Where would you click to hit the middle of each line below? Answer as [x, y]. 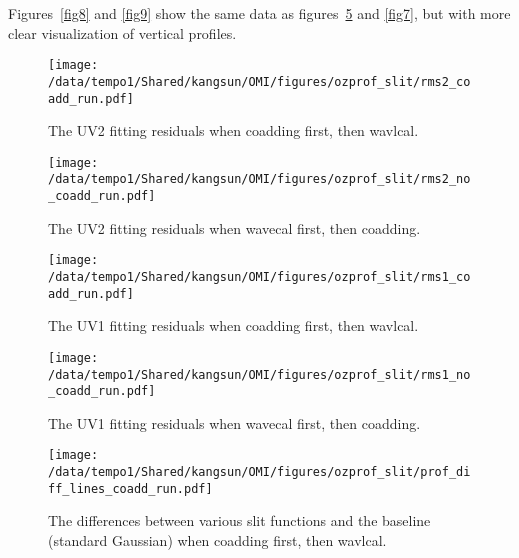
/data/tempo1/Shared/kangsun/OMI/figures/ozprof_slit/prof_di [259, 472]
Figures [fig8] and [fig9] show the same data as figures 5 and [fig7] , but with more [259, 13]
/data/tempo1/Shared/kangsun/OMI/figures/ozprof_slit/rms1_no [259, 374]
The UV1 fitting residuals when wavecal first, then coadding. [234, 422]
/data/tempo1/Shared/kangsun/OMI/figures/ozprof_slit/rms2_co [259, 81]
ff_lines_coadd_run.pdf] [130, 488]
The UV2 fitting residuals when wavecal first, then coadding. [234, 227]
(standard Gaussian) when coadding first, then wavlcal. [217, 540]
